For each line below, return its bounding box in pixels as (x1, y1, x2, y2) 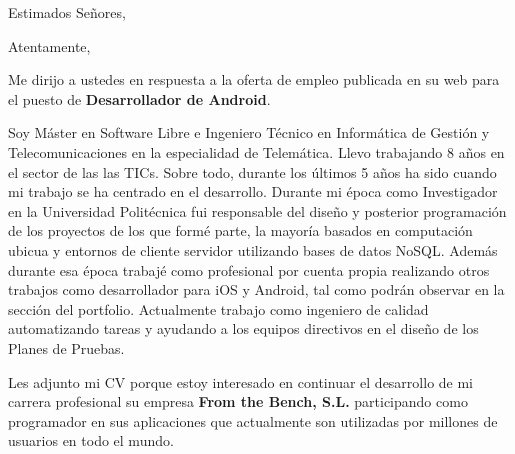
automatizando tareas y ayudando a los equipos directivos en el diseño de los (8, 318, 479, 339)
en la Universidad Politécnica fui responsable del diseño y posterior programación (8, 200, 507, 221)
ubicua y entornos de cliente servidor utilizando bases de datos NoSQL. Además (8, 239, 498, 260)
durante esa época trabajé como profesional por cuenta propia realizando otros (8, 259, 490, 280)
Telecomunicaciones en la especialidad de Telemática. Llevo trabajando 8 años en (8, 141, 505, 162)
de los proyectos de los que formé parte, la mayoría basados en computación (8, 220, 473, 241)
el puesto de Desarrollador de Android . (8, 88, 271, 109)
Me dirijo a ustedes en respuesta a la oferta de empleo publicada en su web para (8, 69, 500, 90)
